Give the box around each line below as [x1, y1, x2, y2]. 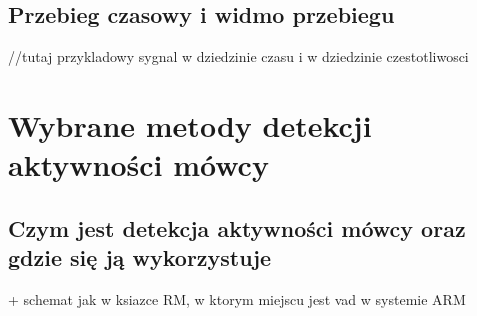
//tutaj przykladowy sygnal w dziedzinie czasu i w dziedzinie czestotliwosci [8, 46, 469, 67]
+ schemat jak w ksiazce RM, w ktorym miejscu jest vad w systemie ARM [8, 288, 466, 309]
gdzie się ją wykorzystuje [8, 242, 272, 273]
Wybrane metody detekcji [8, 104, 372, 145]
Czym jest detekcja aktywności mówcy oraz [8, 212, 466, 243]
